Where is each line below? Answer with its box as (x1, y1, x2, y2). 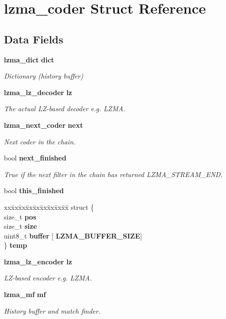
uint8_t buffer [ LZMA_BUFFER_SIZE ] (4, 230, 142, 240)
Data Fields (4, 31, 64, 46)
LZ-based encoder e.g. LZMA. (4, 273, 92, 283)
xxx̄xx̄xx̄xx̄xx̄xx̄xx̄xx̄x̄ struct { (4, 201, 94, 212)
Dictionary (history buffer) (4, 71, 84, 81)
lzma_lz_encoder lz (4, 256, 72, 266)
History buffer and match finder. (4, 305, 101, 316)
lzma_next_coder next (4, 120, 83, 130)
